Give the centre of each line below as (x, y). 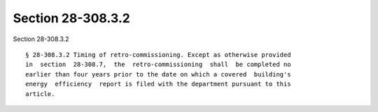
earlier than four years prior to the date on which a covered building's (158, 74)
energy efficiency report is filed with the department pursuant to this (158, 84)
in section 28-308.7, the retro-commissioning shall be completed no (158, 65)
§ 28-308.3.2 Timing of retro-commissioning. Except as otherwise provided (158, 55)
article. (40, 94)
